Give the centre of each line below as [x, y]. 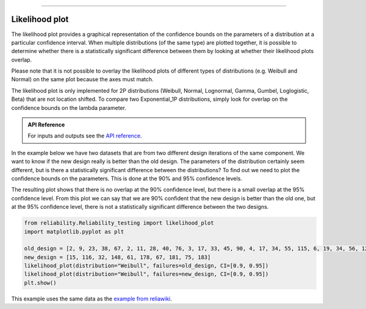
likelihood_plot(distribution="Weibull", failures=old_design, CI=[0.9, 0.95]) [146, 266]
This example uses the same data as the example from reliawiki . [91, 299]
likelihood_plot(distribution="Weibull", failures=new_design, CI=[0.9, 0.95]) [146, 274]
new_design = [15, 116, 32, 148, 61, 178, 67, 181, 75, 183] [117, 257]
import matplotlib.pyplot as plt [74, 231]
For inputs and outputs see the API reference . [85, 136]
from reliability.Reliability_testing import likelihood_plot [119, 223]
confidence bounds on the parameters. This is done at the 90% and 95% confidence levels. [127, 178]
